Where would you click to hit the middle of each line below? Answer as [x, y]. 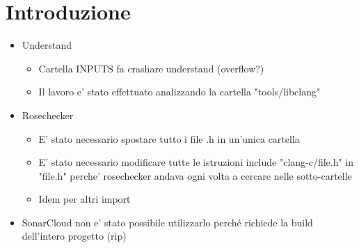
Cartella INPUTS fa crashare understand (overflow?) [151, 68]
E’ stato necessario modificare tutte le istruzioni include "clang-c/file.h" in [196, 162]
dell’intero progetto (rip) [74, 236]
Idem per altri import [85, 199]
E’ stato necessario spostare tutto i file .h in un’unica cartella [169, 138]
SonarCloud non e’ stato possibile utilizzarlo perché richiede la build [167, 222]
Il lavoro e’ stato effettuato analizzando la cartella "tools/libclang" [179, 92]
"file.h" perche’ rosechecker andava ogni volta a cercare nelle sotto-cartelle [195, 175]
